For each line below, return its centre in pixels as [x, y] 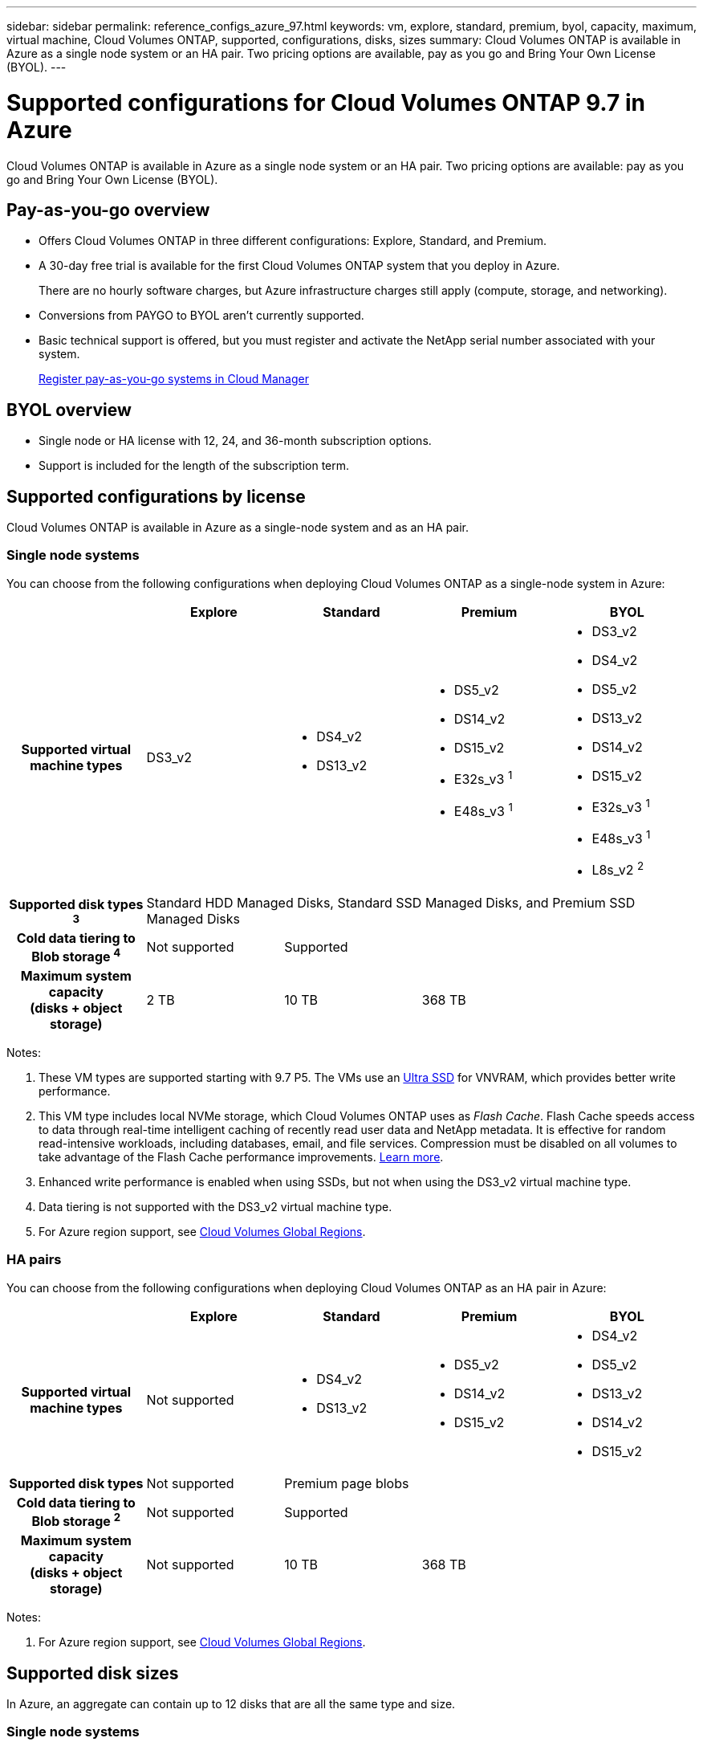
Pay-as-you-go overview [108, 210]
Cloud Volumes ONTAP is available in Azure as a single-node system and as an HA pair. [238, 528]
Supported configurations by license [156, 496]
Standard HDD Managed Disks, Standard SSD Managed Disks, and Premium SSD [391, 902]
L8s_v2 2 [618, 869]
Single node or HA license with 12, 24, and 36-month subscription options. [235, 441]
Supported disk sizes [93, 1673]
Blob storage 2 [76, 1520]
